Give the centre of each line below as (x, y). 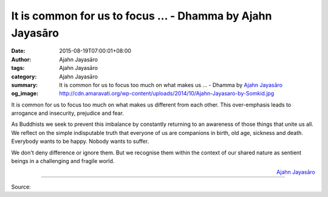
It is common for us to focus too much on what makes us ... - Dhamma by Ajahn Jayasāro (171, 85)
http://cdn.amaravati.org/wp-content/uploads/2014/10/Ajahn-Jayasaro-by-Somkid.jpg (167, 94)
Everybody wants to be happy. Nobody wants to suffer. (80, 141)
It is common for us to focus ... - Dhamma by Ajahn (142, 16)
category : (24, 77)
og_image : (25, 94)
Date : (18, 51)
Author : (21, 59)
